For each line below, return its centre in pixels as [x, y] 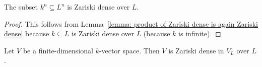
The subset [21, 7]
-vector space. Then [129, 50]
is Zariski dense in [196, 50]
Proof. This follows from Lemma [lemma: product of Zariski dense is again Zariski [131, 23]
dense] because [27, 33]
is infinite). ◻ [200, 33]
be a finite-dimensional [58, 50]
